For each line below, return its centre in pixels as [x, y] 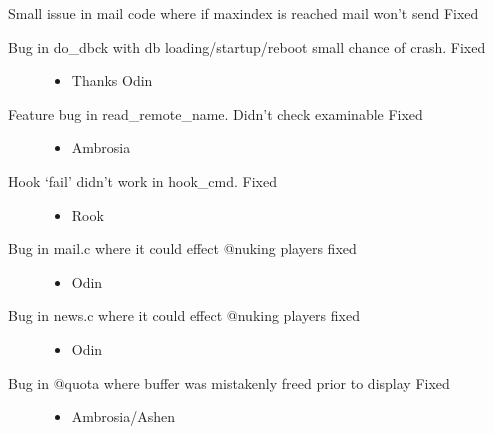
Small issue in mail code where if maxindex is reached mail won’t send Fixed [243, 13]
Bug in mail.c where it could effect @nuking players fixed [182, 248]
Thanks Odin [112, 80]
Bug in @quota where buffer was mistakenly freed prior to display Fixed [229, 382]
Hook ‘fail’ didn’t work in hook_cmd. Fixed [143, 180]
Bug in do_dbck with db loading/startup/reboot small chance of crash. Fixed [247, 46]
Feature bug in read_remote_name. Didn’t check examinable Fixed [215, 113]
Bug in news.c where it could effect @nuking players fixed [184, 315]
